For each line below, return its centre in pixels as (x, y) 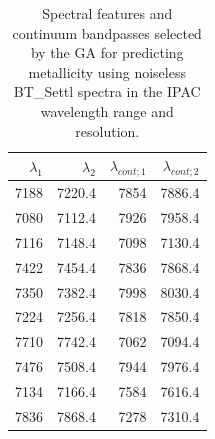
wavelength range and (107, 110)
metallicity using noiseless (107, 71)
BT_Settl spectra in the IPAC (107, 91)
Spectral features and (107, 13)
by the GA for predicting (107, 52)
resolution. (107, 130)
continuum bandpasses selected (107, 32)
